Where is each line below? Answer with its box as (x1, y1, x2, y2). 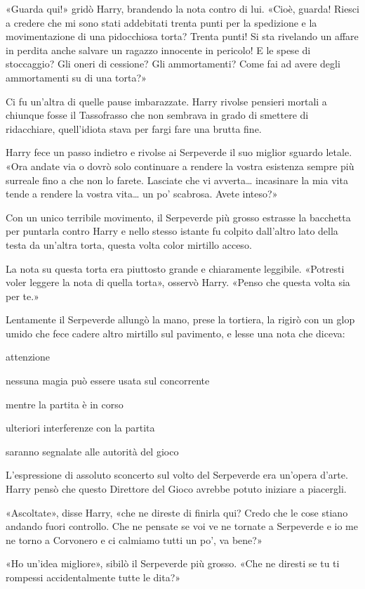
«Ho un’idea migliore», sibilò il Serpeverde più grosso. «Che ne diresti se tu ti (6, 556, 340, 571)
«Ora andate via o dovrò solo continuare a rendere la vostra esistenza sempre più (6, 158, 354, 173)
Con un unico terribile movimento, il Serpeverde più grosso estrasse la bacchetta (6, 209, 351, 224)
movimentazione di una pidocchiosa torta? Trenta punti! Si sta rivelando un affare (6, 29, 359, 44)
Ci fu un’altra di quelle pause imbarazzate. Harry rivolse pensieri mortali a (6, 93, 327, 108)
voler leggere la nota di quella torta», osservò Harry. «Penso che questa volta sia (6, 275, 350, 290)
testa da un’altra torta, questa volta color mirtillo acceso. (6, 237, 252, 252)
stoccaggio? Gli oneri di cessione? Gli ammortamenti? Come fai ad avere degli (6, 56, 340, 71)
